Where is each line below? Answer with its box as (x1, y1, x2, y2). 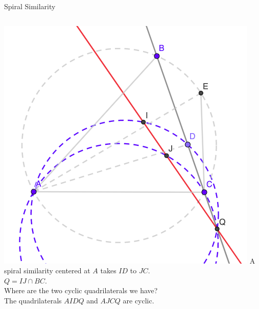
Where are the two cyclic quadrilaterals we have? (4, 285, 158, 296)
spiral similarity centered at (4, 265, 90, 276)
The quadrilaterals (4, 295, 62, 305)
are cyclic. (123, 295, 154, 305)
